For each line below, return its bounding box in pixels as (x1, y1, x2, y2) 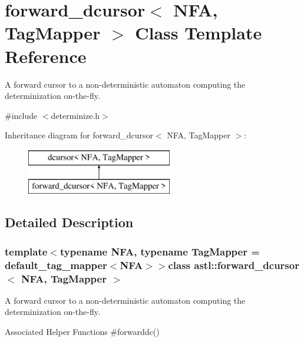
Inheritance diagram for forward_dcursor (5, 129, 153, 141)
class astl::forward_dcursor (168, 257, 299, 272)
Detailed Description (5, 213, 134, 231)
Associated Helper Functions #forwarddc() (5, 326, 160, 338)
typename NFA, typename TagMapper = (60, 244, 260, 258)
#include (5, 109, 38, 121)
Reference (5, 44, 87, 68)
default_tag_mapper (5, 257, 107, 272)
